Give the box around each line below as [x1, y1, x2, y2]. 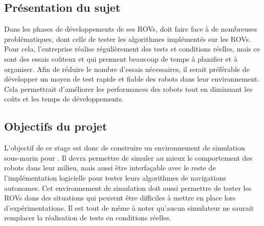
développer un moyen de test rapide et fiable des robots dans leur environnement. [4, 73, 260, 84]
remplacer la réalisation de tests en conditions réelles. [4, 212, 171, 223]
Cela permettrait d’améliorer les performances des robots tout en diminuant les [4, 83, 253, 94]
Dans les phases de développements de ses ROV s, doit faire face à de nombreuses [4, 23, 257, 34]
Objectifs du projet [4, 118, 107, 134]
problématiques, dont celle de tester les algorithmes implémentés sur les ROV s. [4, 33, 251, 44]
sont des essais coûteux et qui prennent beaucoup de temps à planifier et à [4, 53, 237, 64]
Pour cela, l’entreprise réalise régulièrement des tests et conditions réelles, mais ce [4, 43, 260, 54]
